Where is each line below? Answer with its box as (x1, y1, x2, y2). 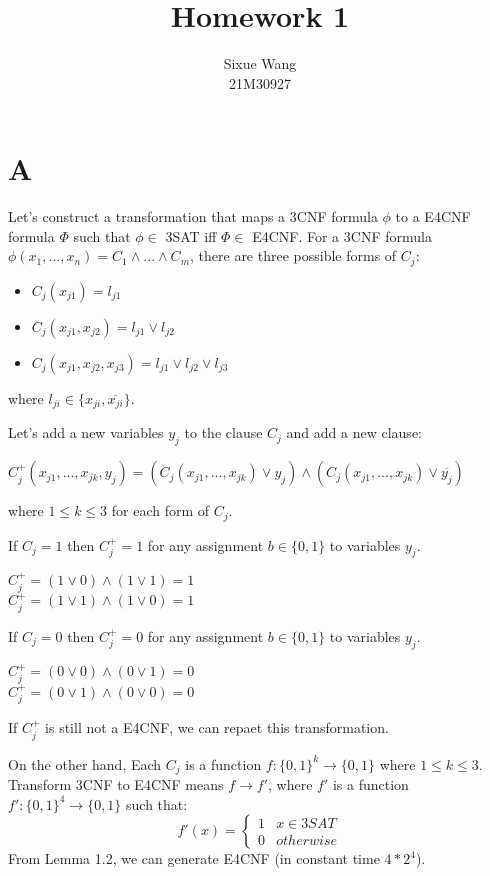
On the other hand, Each (8, 753, 162, 774)
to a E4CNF (395, 206, 471, 227)
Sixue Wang (223, 53, 297, 74)
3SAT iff (165, 225, 217, 246)
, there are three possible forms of (190, 245, 397, 266)
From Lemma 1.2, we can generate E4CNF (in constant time (8, 848, 380, 869)
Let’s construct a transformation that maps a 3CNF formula (8, 206, 378, 227)
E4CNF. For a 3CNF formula (252, 225, 432, 246)
